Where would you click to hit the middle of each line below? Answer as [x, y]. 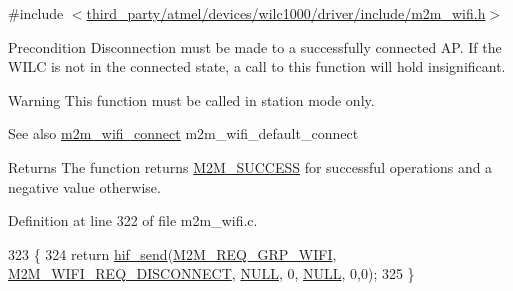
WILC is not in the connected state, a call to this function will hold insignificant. [257, 66]
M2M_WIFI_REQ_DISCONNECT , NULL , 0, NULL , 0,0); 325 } [211, 273]
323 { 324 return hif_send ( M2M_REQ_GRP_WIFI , [172, 253]
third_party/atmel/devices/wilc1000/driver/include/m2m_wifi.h [286, 13]
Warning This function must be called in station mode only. [191, 99]
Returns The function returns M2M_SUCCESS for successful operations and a [250, 166]
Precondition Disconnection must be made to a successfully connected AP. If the [255, 46]
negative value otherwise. [84, 186]
